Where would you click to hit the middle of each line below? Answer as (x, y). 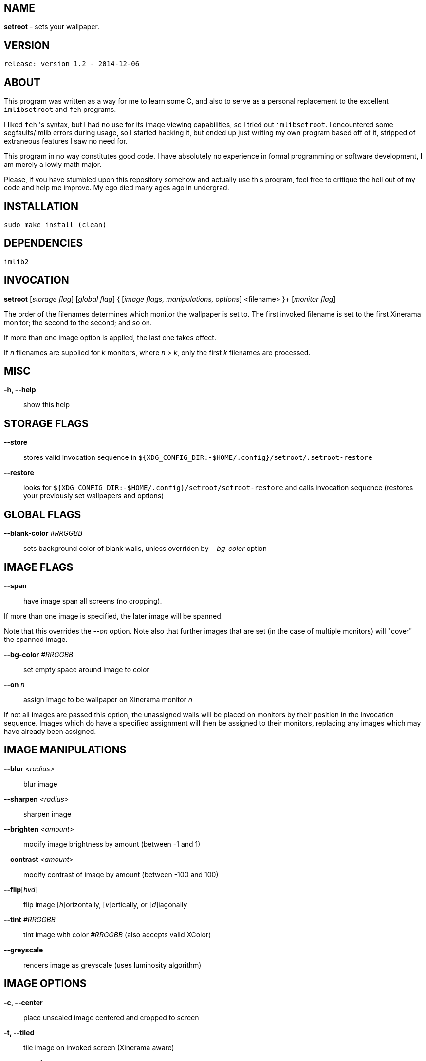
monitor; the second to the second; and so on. (78, 322)
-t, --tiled (19, 1032)
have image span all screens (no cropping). (93, 601)
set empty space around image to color (86, 670)
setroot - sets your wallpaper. (52, 27)
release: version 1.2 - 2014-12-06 (72, 64)
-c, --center (23, 1002)
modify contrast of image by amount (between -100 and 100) (121, 874)
